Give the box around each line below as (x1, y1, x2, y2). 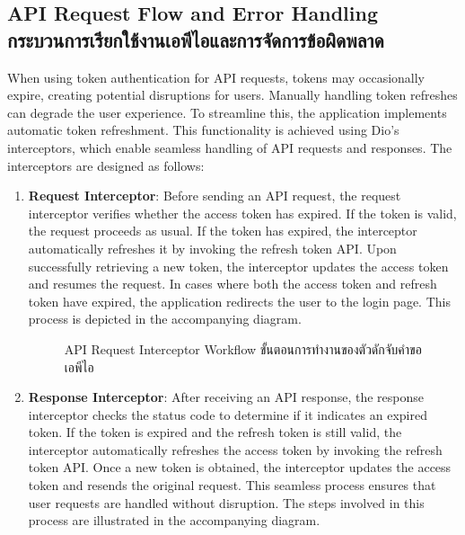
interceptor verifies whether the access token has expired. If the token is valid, (28, 203, 457, 222)
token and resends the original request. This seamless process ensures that (28, 476, 436, 495)
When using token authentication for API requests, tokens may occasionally (7, 67, 425, 86)
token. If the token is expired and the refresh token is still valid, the (28, 423, 402, 441)
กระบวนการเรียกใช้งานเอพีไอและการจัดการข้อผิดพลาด (7, 25, 384, 53)
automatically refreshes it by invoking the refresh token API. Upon (28, 238, 397, 257)
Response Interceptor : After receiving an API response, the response (28, 388, 424, 406)
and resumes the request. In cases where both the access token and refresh (28, 274, 437, 293)
